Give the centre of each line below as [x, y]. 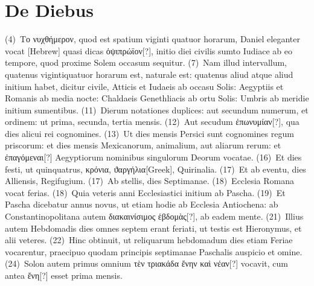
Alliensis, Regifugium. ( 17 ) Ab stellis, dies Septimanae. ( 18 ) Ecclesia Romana [149, 181]
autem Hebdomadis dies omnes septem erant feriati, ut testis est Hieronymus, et [153, 228]
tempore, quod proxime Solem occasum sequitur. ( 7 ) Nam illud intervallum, [146, 62]
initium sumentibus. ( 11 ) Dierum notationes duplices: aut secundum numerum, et [157, 110]
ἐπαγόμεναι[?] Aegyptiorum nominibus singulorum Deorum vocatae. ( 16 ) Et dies [153, 157]
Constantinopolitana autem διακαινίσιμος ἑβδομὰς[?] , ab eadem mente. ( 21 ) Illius [154, 216]
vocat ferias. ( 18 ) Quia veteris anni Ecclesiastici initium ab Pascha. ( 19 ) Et [145, 192]
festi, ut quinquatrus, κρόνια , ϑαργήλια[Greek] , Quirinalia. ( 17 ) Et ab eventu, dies [155, 169]
